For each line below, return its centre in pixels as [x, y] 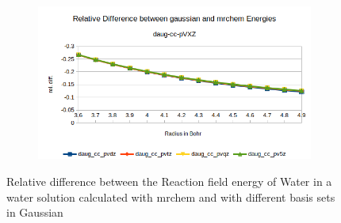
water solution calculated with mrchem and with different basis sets [171, 197]
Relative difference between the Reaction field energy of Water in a [169, 181]
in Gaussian [35, 212]
